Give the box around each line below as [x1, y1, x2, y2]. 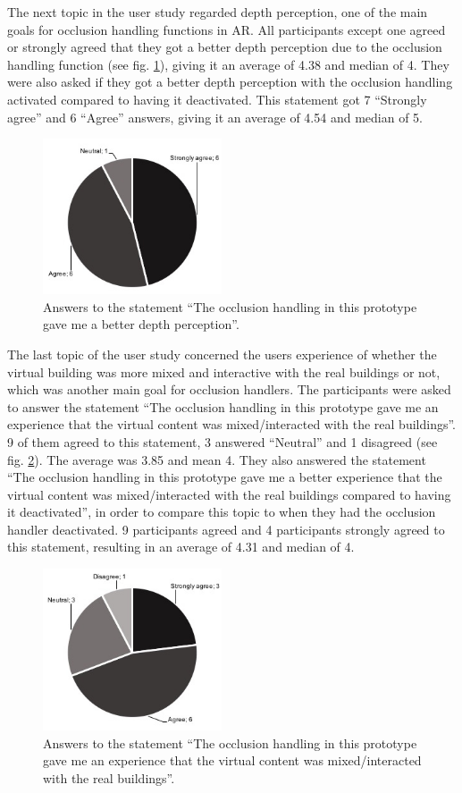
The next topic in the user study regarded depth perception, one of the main [7, 3, 428, 21]
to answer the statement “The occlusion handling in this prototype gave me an [7, 397, 439, 416]
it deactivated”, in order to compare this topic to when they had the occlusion [7, 502, 436, 521]
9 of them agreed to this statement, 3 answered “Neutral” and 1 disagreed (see [7, 432, 438, 451]
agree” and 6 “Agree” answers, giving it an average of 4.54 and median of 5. [7, 107, 423, 126]
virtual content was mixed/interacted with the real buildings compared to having [7, 485, 451, 503]
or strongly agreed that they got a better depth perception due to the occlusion [7, 38, 442, 56]
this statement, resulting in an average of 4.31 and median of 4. [7, 537, 355, 556]
